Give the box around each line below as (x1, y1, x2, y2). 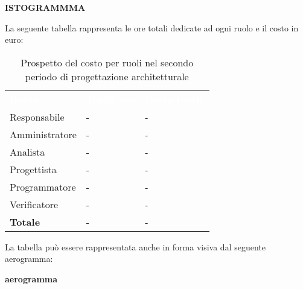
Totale (10, 214, 40, 229)
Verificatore (10, 197, 59, 211)
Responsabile (10, 109, 65, 124)
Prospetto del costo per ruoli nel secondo (21, 55, 194, 69)
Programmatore (10, 179, 76, 194)
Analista (10, 144, 45, 159)
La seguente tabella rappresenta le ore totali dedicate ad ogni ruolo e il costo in (5, 21, 299, 34)
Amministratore (10, 127, 77, 141)
